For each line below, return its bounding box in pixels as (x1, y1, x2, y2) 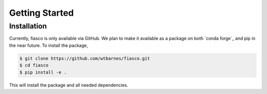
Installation (9, 22, 47, 31)
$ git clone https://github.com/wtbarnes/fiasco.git (19, 56, 150, 61)
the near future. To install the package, (9, 42, 89, 48)
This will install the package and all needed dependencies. (9, 82, 129, 88)
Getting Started (9, 7, 74, 18)
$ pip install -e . (19, 69, 67, 75)
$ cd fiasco (19, 63, 49, 68)
